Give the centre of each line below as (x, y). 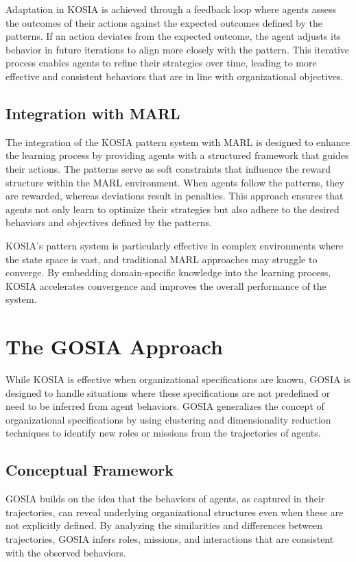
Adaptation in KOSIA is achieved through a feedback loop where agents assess (171, 9)
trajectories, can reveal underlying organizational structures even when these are (175, 512)
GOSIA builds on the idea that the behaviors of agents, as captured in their (165, 499)
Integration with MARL (93, 113)
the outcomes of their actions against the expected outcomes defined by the (164, 22)
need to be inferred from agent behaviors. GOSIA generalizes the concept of (165, 406)
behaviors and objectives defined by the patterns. (109, 222)
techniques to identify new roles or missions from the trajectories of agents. (163, 433)
